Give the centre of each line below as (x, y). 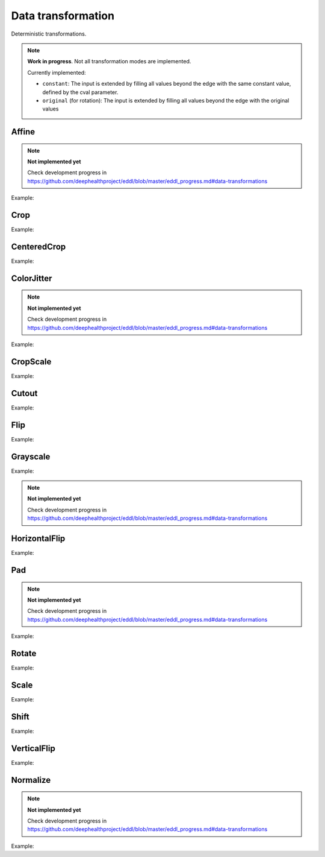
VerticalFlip (33, 748)
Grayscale (31, 456)
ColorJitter (32, 278)
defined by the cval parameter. (80, 92)
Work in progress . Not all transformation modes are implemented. (109, 62)
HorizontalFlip (38, 539)
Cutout (24, 393)
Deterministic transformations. (49, 34)
